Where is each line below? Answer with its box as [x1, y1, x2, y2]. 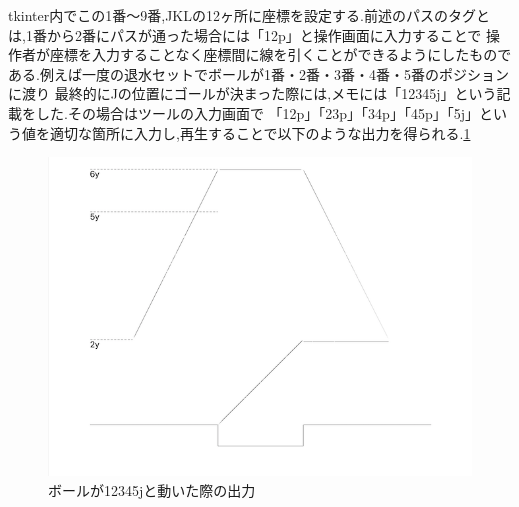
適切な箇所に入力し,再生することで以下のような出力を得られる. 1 [49, 122, 471, 143]
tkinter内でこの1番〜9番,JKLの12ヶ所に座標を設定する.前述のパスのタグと [8, 5, 490, 25]
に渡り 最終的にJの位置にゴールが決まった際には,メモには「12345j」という [8, 83, 497, 104]
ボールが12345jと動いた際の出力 [48, 479, 256, 500]
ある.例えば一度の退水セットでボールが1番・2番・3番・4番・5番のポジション [8, 63, 509, 84]
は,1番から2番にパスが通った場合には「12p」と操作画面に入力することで [8, 24, 482, 45]
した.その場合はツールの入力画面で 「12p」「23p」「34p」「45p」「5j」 [35, 102, 479, 123]
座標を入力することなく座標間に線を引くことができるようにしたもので [49, 44, 512, 65]
